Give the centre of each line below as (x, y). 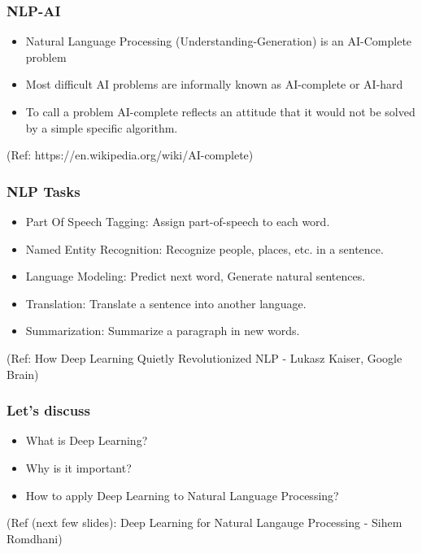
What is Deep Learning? (87, 440)
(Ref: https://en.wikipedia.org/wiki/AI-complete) (130, 155)
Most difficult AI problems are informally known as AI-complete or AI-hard (214, 84)
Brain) (23, 374)
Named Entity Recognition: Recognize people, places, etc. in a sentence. (204, 248)
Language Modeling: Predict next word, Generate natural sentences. (196, 276)
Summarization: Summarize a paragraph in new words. (163, 331)
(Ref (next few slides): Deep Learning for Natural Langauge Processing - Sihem (204, 523)
